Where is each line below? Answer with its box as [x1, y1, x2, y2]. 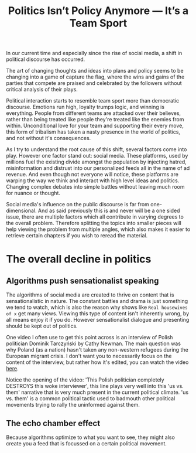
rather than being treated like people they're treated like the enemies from [6, 116, 184, 123]
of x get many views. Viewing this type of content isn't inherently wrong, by [6, 310, 190, 317]
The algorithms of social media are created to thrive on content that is [6, 291, 174, 298]
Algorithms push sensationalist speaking [6, 275, 159, 285]
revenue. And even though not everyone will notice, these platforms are [6, 171, 178, 178]
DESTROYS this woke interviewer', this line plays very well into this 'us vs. [6, 383, 184, 390]
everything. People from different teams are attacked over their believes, [6, 110, 181, 117]
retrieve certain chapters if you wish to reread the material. [6, 232, 148, 239]
